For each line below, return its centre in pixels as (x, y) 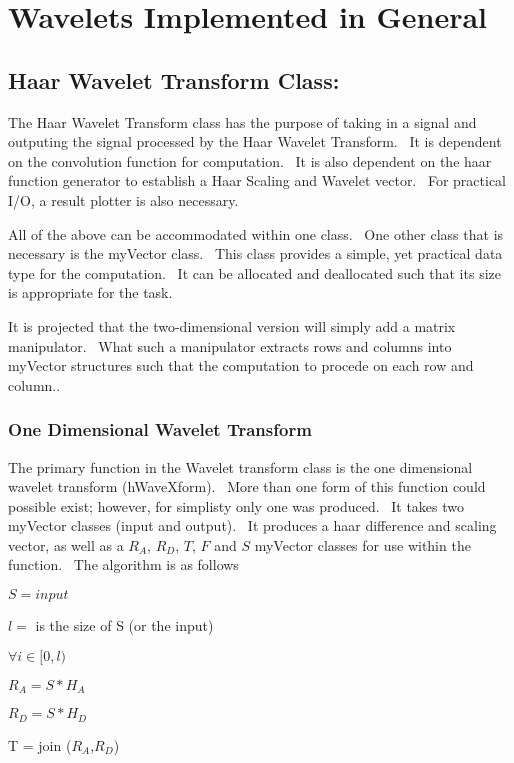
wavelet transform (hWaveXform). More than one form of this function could (247, 486)
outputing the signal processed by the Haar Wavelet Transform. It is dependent (255, 141)
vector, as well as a (66, 544)
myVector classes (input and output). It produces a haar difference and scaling (252, 525)
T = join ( (40, 744)
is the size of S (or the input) (124, 625)
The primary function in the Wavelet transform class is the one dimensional (240, 466)
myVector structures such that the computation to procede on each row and (241, 365)
